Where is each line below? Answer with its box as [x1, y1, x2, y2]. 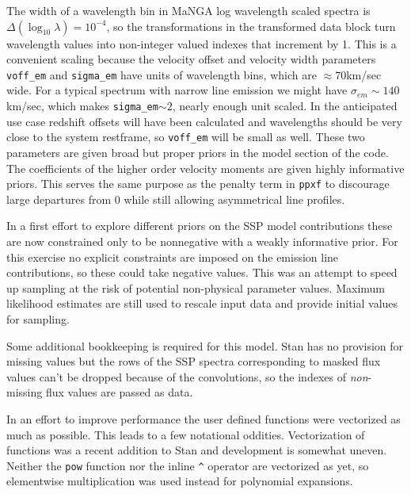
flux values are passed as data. [45, 384, 193, 400]
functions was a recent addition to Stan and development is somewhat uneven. [6, 442, 387, 458]
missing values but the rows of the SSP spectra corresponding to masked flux [6, 353, 381, 370]
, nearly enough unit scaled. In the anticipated [172, 98, 398, 114]
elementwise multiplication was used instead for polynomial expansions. [6, 473, 353, 489]
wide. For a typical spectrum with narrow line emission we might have [6, 82, 348, 98]
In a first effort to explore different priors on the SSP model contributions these [6, 217, 393, 234]
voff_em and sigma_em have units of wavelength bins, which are [6, 66, 317, 82]
